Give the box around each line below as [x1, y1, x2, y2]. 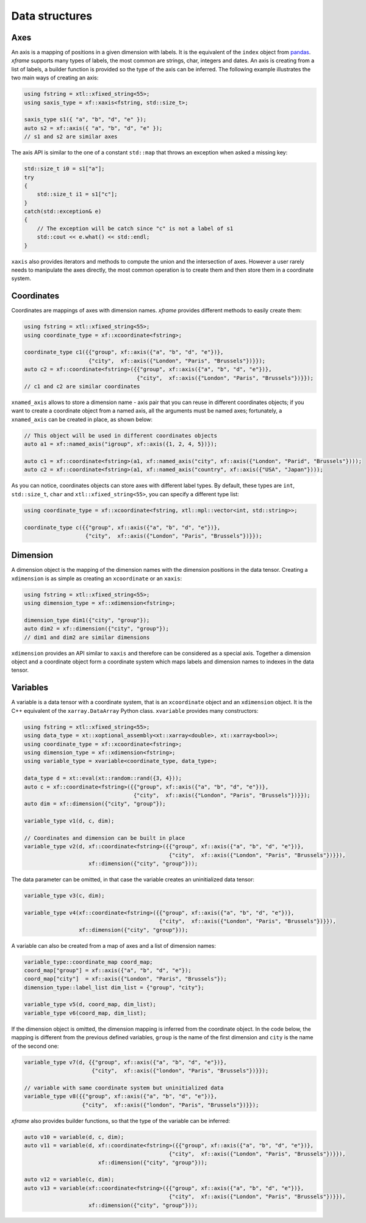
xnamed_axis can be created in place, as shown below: [11, 416, 152, 423]
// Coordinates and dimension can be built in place [24, 834, 185, 842]
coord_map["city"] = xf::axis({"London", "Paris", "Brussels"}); [24, 975, 227, 983]
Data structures [11, 9, 93, 23]
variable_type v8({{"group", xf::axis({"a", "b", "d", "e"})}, [24, 1093, 218, 1100]
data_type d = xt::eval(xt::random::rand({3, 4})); [24, 775, 182, 782]
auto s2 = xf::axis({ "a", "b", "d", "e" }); [24, 124, 163, 131]
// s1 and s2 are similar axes [24, 133, 118, 140]
